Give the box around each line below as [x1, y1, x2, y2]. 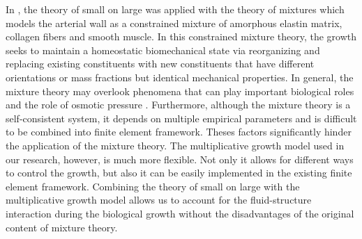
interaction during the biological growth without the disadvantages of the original [6, 206, 354, 220]
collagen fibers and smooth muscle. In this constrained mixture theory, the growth [6, 29, 357, 44]
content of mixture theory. [6, 220, 118, 234]
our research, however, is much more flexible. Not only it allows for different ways [6, 151, 354, 166]
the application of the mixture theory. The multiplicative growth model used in [6, 138, 345, 152]
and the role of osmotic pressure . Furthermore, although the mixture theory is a [6, 97, 351, 112]
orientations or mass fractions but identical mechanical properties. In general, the [6, 69, 354, 84]
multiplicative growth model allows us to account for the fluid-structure [6, 192, 312, 207]
